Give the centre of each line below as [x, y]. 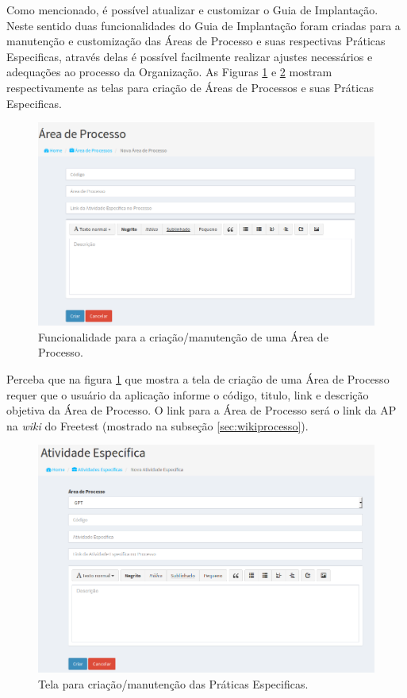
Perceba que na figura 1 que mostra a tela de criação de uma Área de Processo [198, 378]
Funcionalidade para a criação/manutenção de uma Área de [183, 336]
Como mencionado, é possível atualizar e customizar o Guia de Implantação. [192, 10]
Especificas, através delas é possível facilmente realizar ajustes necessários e [190, 56]
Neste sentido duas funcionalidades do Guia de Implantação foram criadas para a [203, 25]
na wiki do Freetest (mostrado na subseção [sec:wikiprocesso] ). [157, 425]
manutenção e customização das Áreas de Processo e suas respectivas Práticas [196, 41]
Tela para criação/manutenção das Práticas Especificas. [173, 683]
